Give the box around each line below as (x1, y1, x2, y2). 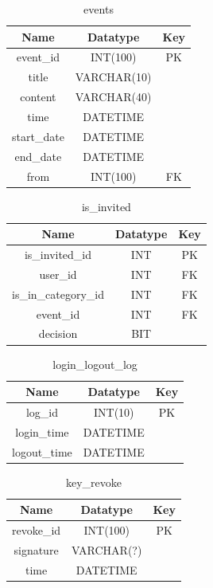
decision (38, 325, 78, 342)
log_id (25, 403, 58, 420)
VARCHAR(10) (75, 69, 152, 85)
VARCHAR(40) (75, 88, 152, 105)
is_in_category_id (12, 285, 105, 302)
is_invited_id (24, 246, 92, 263)
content (20, 88, 56, 105)
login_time (15, 423, 69, 440)
